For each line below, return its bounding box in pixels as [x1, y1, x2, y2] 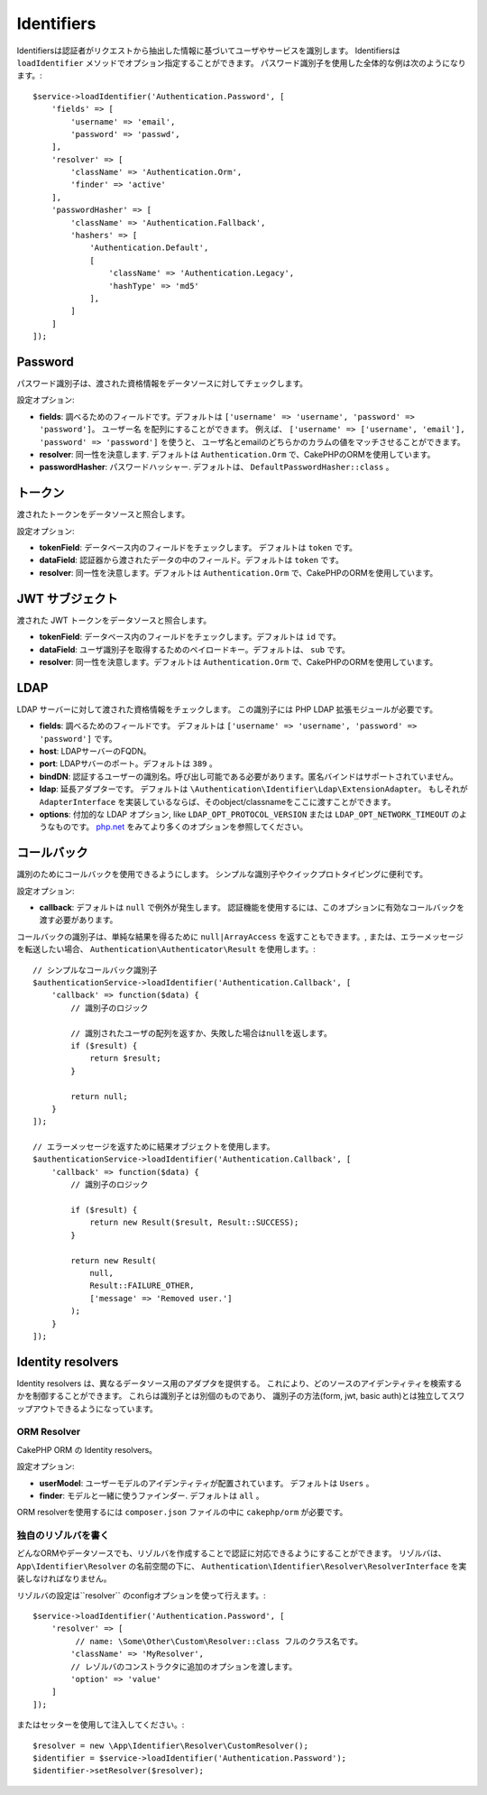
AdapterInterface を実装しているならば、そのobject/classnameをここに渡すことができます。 [39, 796, 396, 807]
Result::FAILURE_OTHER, [89, 1281, 195, 1291]
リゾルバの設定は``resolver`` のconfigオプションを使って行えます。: [16, 1589, 266, 1601]
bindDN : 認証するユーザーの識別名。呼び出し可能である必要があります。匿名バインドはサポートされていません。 [39, 771, 459, 782]
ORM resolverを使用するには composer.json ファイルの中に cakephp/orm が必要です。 [16, 1507, 348, 1518]
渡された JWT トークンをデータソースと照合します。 [16, 615, 212, 625]
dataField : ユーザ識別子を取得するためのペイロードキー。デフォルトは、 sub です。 [39, 643, 351, 654]
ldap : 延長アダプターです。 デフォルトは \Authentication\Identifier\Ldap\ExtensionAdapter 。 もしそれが [39, 783, 468, 794]
